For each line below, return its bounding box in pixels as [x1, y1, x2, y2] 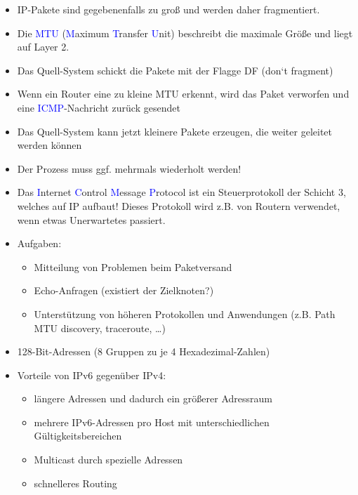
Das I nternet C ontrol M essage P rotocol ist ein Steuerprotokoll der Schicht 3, [17, 185, 346, 199]
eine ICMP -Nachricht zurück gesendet [17, 100, 180, 114]
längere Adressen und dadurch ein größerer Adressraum [34, 391, 272, 406]
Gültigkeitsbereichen [34, 428, 122, 443]
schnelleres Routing [34, 475, 117, 490]
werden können [17, 138, 82, 152]
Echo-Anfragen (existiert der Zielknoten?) [34, 283, 214, 298]
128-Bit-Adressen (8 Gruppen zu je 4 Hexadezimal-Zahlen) [17, 344, 270, 359]
